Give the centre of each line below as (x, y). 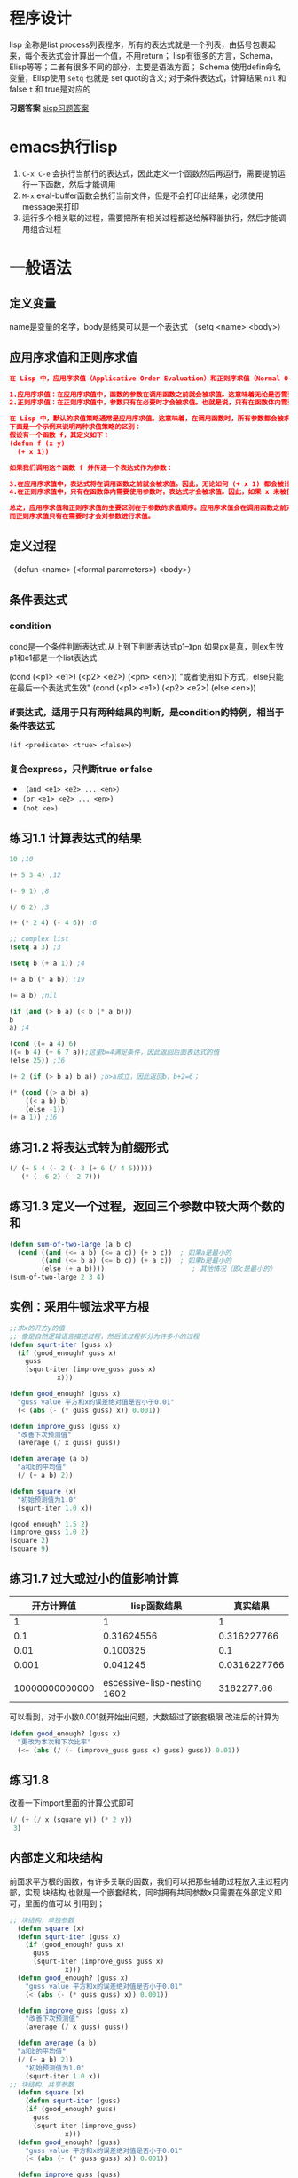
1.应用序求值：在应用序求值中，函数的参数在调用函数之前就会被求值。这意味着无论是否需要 (152, 395)
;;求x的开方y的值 (37, 1328)
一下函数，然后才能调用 (73, 184)
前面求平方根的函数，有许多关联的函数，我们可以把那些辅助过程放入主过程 (145, 1881)
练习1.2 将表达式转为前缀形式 (89, 1147)
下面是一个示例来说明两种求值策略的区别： (75, 427)
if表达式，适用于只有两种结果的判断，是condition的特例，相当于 (147, 713)
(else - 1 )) (45, 1109)
